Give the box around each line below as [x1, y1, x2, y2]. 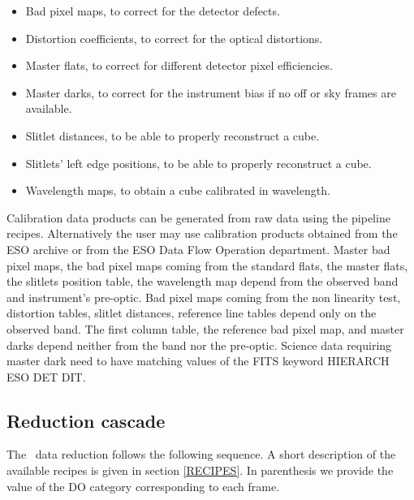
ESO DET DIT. [6, 368, 86, 385]
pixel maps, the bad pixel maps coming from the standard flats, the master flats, [6, 256, 408, 274]
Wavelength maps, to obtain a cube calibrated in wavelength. [25, 182, 330, 199]
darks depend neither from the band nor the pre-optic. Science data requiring [6, 336, 392, 353]
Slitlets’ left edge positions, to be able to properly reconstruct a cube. [25, 154, 372, 171]
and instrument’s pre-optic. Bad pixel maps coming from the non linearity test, [6, 288, 401, 305]
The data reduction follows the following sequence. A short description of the [6, 446, 396, 463]
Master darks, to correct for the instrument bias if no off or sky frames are [25, 84, 396, 101]
